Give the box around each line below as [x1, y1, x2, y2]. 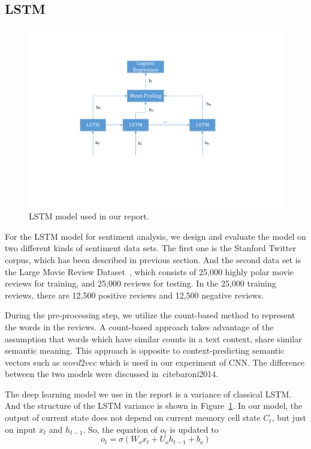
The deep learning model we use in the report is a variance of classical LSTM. [5, 387, 292, 400]
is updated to [170, 423, 219, 435]
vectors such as [5, 355, 60, 368]
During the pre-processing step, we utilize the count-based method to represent [5, 309, 295, 321]
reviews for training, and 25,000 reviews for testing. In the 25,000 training [5, 277, 276, 290]
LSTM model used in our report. [29, 210, 149, 222]
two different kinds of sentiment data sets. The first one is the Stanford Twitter [5, 242, 296, 254]
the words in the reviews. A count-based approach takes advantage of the [5, 320, 274, 333]
